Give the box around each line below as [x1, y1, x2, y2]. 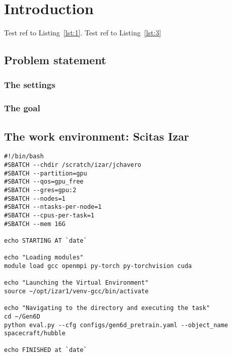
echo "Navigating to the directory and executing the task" [4, 304, 210, 312]
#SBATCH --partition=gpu [4, 169, 87, 177]
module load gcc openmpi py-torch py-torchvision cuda [4, 262, 192, 270]
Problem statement [4, 52, 106, 68]
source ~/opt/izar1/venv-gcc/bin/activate [4, 287, 149, 295]
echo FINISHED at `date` [4, 346, 87, 354]
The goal [4, 102, 40, 114]
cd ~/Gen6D [4, 313, 40, 320]
